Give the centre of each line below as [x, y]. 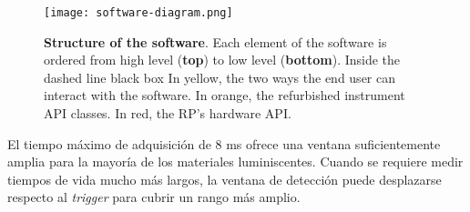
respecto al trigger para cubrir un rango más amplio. [154, 197]
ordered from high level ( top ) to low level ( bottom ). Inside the [222, 60]
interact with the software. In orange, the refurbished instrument [225, 95]
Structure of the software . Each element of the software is [215, 41]
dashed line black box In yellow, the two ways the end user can [220, 77]
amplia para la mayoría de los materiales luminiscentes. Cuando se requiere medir [235, 162]
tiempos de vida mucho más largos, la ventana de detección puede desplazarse [225, 179]
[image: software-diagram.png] [138, 13]
